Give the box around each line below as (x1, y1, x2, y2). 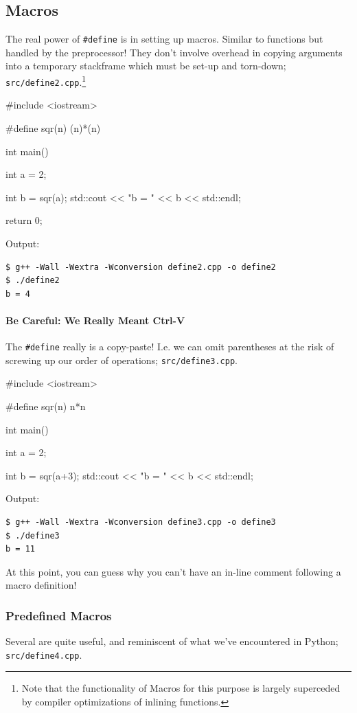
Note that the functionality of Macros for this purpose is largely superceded (21, 681, 341, 695)
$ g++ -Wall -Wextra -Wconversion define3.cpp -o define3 (5, 517, 276, 527)
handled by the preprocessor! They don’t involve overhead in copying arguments (5, 45, 343, 59)
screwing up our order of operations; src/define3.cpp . (5, 352, 238, 367)
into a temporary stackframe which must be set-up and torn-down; (5, 58, 286, 73)
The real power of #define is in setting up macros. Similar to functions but (5, 32, 323, 46)
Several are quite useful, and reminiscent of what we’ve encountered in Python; (5, 634, 338, 648)
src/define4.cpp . (5, 647, 82, 661)
